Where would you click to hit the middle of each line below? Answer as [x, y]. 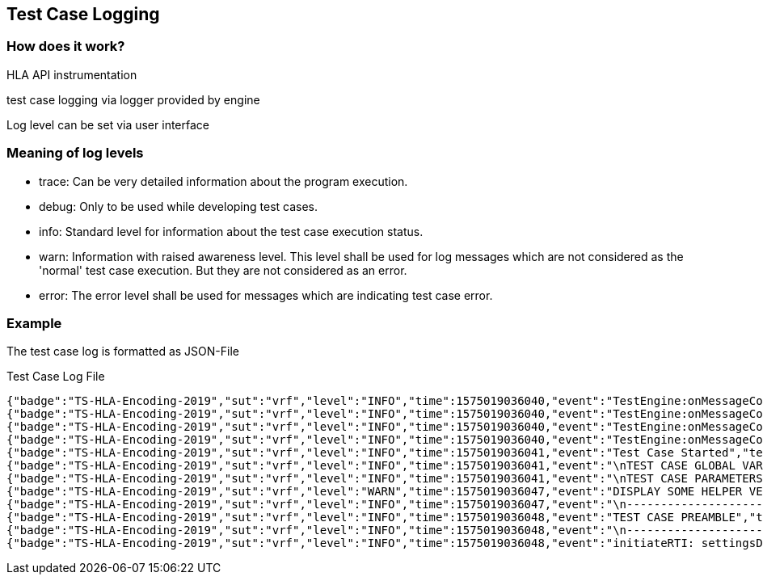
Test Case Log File [56, 377]
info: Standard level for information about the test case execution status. [231, 231]
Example [34, 323]
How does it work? [66, 46]
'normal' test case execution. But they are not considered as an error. [223, 270]
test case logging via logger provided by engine [133, 99]
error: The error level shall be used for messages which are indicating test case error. [266, 295]
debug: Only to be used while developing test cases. [179, 206]
